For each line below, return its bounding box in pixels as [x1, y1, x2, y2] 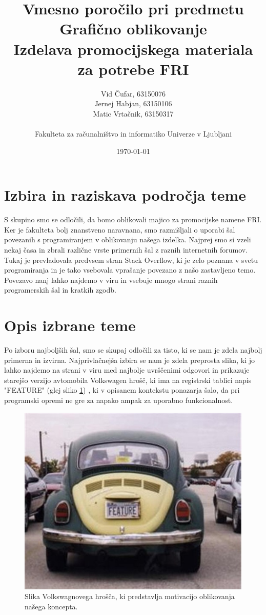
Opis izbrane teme [4, 315, 136, 336]
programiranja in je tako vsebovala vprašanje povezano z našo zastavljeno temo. [4, 264, 256, 275]
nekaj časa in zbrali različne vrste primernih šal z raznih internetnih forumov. [4, 244, 248, 255]
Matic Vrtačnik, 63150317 [93, 108, 174, 119]
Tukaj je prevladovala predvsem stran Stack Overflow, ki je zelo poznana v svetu [4, 254, 258, 265]
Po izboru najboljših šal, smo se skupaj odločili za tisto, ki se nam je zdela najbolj [4, 344, 262, 355]
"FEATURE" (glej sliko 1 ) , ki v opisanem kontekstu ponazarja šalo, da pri [4, 385, 240, 395]
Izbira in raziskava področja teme [4, 184, 247, 205]
